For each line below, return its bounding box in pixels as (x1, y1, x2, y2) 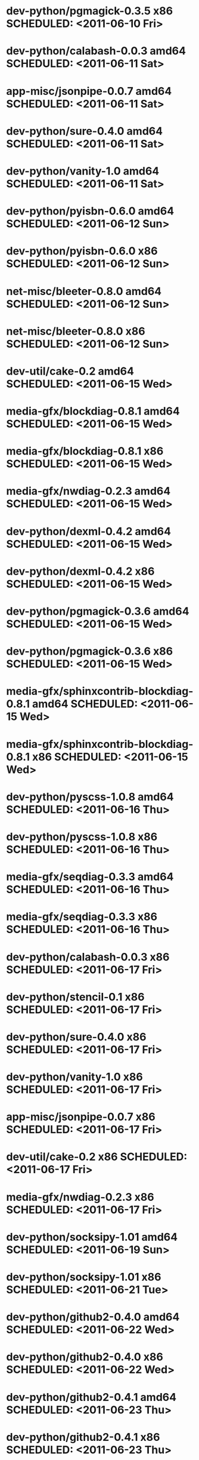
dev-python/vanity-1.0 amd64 (6, 164, 160, 177)
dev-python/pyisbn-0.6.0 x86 (6, 244, 158, 258)
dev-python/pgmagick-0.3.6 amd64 (6, 605, 189, 618)
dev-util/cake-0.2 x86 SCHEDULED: (6, 1150, 188, 1164)
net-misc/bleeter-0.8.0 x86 (6, 324, 145, 338)
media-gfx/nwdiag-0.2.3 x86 (6, 1190, 155, 1204)
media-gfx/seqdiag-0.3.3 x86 (6, 910, 158, 924)
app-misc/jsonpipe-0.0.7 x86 (6, 1110, 156, 1124)
